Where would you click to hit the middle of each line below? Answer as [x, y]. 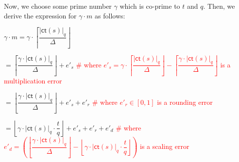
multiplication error [33, 81]
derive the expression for [40, 15]
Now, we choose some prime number [58, 6]
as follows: [110, 15]
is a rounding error [185, 102]
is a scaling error [165, 146]
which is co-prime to [150, 6]
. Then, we [219, 6]
